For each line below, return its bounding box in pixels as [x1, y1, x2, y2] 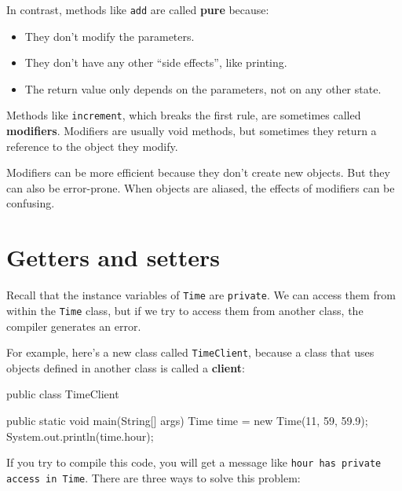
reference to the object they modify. [6, 137, 178, 154]
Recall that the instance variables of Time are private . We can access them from [6, 287, 396, 303]
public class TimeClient [6, 386, 119, 402]
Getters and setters [6, 241, 220, 273]
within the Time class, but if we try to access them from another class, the [6, 302, 364, 318]
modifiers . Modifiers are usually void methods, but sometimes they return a [6, 123, 377, 139]
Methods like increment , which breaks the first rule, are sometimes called [6, 107, 361, 123]
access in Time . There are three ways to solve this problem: [6, 469, 301, 486]
